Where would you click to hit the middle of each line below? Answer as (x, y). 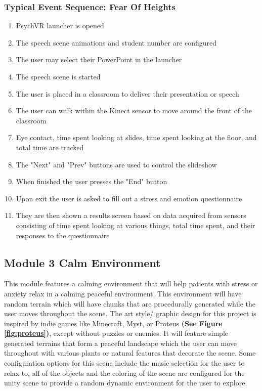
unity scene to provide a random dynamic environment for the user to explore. (126, 383)
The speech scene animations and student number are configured (116, 42)
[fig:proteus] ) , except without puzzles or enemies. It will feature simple (116, 333)
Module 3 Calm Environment (82, 262)
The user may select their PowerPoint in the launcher (99, 59)
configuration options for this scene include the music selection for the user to (124, 363)
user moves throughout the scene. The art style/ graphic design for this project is (130, 313)
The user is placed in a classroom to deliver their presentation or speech (127, 93)
